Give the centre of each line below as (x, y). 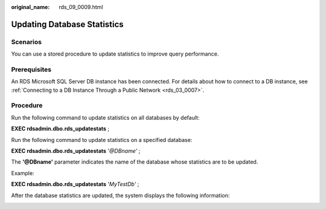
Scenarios (27, 42)
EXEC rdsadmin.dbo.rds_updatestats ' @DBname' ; (76, 151)
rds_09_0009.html (81, 7)
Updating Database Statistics (67, 24)
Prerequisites (31, 69)
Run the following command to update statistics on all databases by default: (105, 117)
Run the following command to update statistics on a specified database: (102, 140)
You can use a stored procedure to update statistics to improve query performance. (115, 54)
